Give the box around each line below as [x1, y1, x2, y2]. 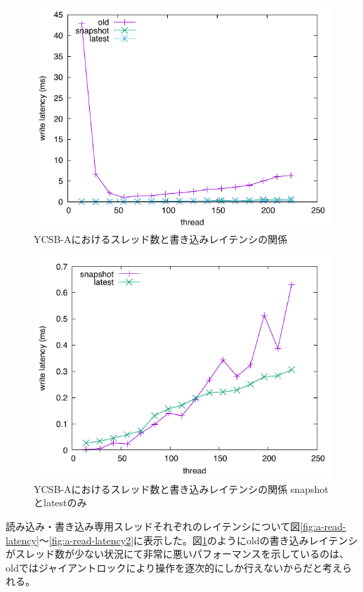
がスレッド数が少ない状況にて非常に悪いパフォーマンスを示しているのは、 [6, 546, 350, 561]
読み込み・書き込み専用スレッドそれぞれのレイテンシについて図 [6, 518, 301, 533]
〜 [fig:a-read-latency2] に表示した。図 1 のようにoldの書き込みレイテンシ [39, 532, 358, 547]
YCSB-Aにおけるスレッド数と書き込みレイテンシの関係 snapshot [34, 481, 329, 496]
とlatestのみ [34, 495, 87, 510]
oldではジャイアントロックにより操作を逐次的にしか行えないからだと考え [6, 560, 343, 574]
